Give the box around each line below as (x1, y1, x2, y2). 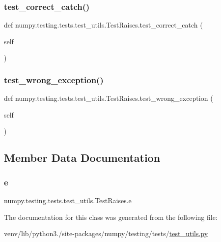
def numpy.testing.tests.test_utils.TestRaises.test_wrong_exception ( (4, 93, 213, 103)
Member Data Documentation (4, 150, 161, 165)
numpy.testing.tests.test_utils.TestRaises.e (4, 195, 132, 205)
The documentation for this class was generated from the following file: (4, 212, 218, 222)
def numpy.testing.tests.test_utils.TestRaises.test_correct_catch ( (4, 20, 203, 30)
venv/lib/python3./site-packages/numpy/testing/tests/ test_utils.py (4, 228, 208, 239)
